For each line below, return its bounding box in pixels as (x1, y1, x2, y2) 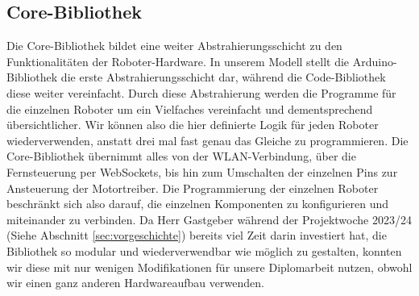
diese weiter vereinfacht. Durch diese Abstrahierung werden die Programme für (6, 84, 396, 101)
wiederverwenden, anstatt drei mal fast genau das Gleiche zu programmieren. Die (6, 131, 409, 148)
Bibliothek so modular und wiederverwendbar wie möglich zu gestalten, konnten (6, 242, 402, 259)
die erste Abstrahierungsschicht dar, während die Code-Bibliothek (60, 69, 386, 85)
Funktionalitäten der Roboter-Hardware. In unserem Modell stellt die (6, 52, 350, 69)
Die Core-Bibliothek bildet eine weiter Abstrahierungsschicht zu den (6, 37, 342, 54)
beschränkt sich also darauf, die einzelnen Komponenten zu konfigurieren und (6, 195, 389, 212)
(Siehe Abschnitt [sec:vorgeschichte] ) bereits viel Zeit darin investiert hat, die (6, 227, 387, 244)
